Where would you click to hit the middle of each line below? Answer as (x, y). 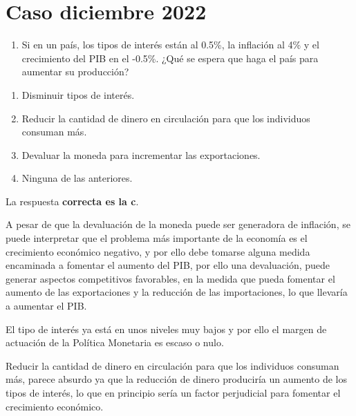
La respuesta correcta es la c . (72, 201)
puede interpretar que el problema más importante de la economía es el (157, 238)
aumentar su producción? (75, 72)
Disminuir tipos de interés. (78, 94)
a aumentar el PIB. (46, 306)
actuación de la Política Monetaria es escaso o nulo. (115, 342)
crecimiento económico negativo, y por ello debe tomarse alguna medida (158, 251)
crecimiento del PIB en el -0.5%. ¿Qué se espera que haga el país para (170, 58)
